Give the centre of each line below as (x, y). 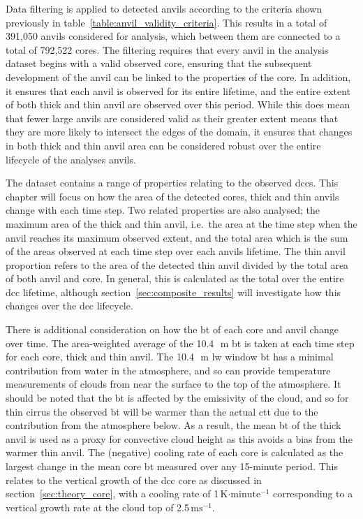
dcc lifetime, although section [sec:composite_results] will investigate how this (173, 292)
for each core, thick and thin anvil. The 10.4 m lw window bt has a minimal (170, 357)
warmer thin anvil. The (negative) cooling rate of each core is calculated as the (175, 452)
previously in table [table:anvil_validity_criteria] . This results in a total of (166, 22)
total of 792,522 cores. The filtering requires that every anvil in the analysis (167, 49)
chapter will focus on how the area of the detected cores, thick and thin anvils (172, 196)
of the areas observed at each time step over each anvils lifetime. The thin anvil (176, 251)
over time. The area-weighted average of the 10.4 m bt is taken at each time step (180, 343)
